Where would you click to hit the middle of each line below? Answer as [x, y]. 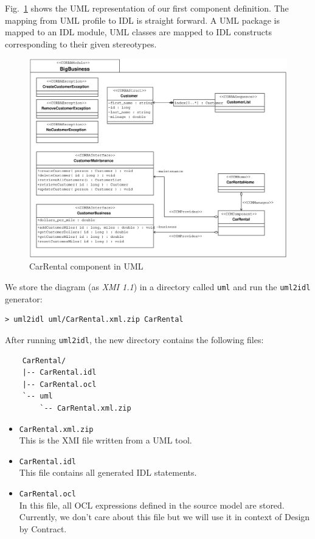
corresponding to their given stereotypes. [81, 43]
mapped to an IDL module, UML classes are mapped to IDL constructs [138, 32]
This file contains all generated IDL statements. [108, 472]
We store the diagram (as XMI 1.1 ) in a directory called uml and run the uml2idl [158, 287]
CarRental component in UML [86, 266]
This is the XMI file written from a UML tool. [106, 440]
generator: [24, 298]
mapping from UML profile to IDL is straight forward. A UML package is [142, 20]
